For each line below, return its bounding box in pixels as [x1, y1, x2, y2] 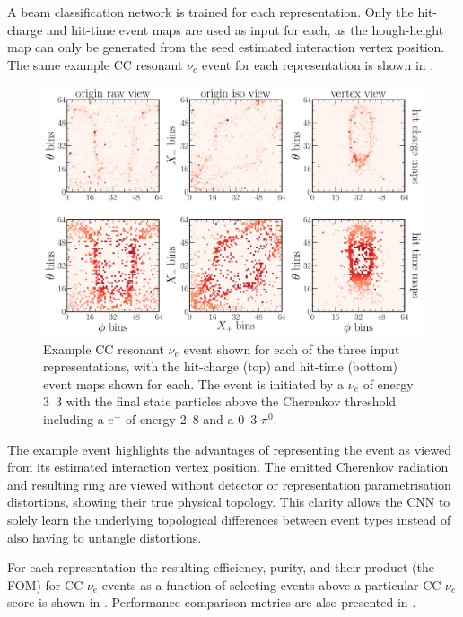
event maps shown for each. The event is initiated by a [43, 374, 345, 393]
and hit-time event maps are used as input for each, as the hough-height [46, 20, 444, 39]
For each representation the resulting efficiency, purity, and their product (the [7, 558, 434, 577]
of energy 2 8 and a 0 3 [125, 410, 258, 428]
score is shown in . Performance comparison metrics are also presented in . [7, 593, 416, 612]
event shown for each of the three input [183, 339, 400, 358]
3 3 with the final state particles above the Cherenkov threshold [43, 392, 397, 411]
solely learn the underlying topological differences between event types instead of [7, 509, 451, 528]
